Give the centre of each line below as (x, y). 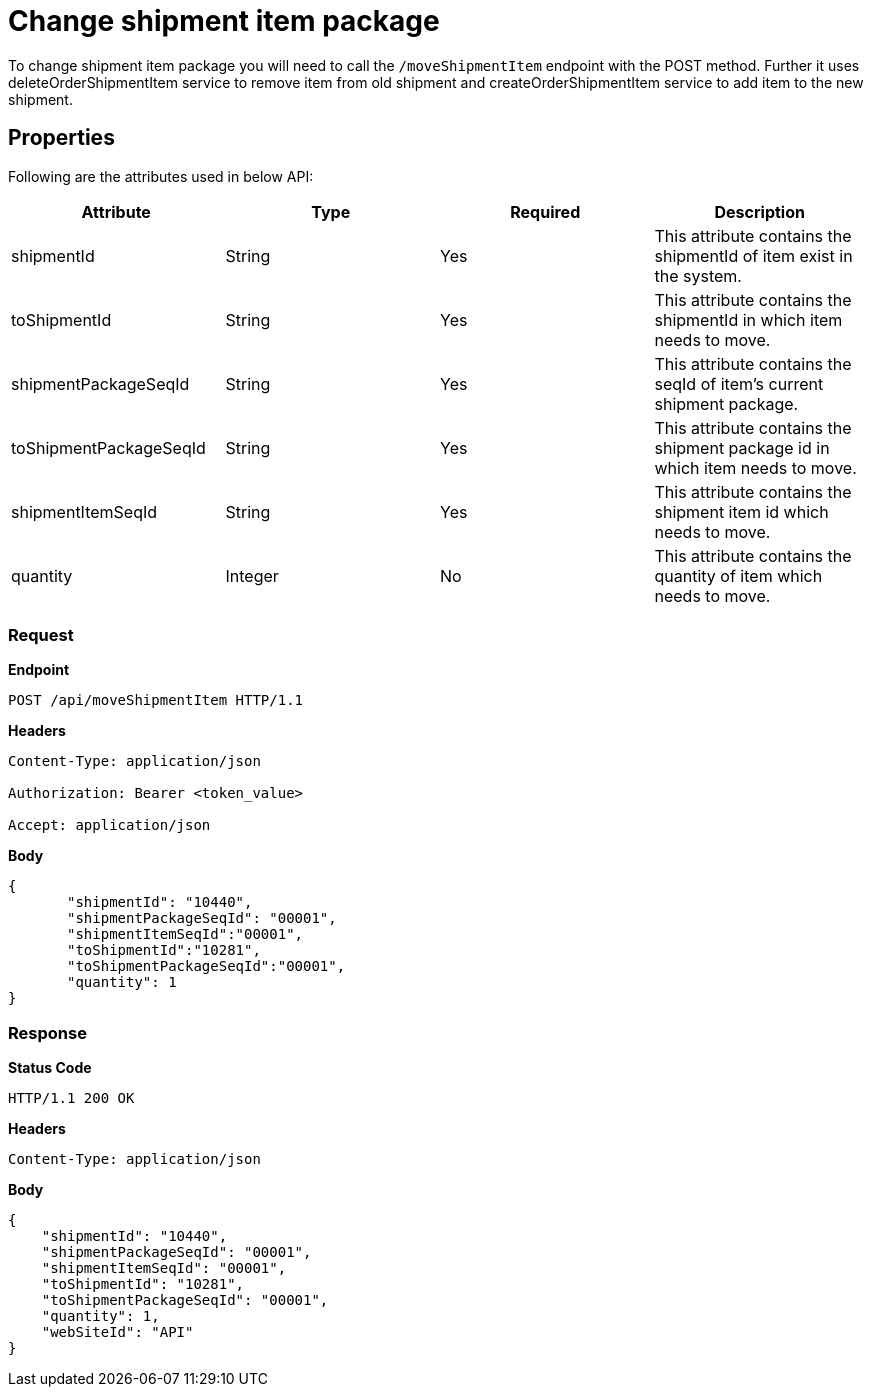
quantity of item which (738, 575)
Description (759, 211)
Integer (252, 575)
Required (545, 211)
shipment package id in (742, 447)
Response (47, 1032)
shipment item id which (741, 511)
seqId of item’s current (739, 383)
